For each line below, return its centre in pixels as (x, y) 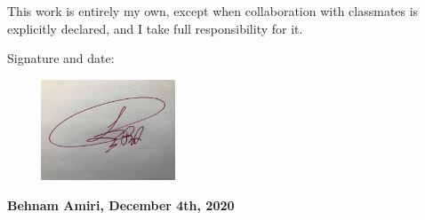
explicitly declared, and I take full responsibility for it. (155, 28)
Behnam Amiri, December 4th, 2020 (121, 204)
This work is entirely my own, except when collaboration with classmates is (213, 11)
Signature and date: (61, 58)
